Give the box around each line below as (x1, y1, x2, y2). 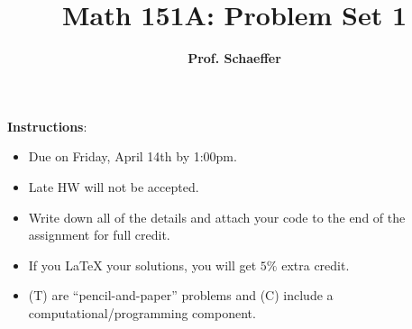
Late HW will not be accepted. (28, 177, 199, 196)
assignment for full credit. (28, 225, 170, 244)
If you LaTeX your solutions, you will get (28, 255, 257, 274)
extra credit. (281, 255, 350, 274)
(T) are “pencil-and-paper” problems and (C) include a (28, 286, 334, 305)
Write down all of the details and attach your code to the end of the (28, 207, 406, 226)
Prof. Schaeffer (188, 49, 281, 68)
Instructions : (7, 116, 87, 135)
